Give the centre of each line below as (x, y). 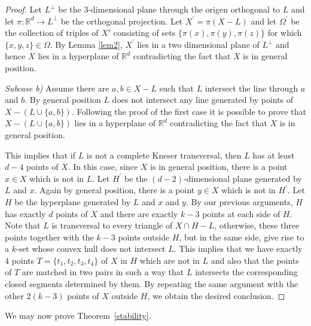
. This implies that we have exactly (238, 249)
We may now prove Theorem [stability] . (78, 316)
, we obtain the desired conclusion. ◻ (216, 295)
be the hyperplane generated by (73, 201)
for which (285, 33)
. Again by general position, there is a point (115, 190)
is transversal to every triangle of (112, 225)
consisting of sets (144, 33)
